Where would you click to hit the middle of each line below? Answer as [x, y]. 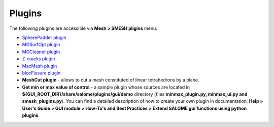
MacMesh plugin [40, 66]
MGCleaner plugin [41, 52]
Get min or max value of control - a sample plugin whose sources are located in [106, 87]
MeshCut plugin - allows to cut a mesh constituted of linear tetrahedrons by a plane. [111, 80]
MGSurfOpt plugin [41, 45]
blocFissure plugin [41, 73]
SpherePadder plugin [44, 37]
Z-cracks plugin [39, 59]
